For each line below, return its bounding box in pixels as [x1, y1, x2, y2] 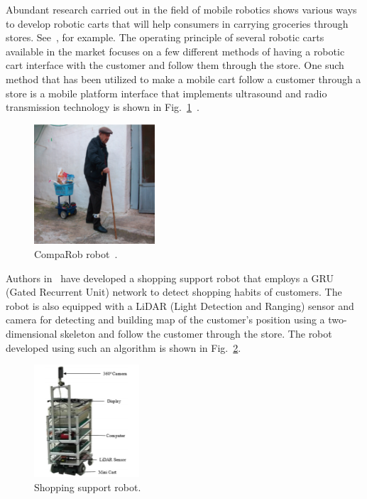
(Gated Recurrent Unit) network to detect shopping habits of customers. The [6, 284, 342, 299]
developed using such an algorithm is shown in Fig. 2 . [6, 340, 241, 355]
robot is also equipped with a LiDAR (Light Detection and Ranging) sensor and [6, 298, 354, 313]
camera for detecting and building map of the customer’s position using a [6, 312, 325, 327]
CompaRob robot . [34, 247, 118, 262]
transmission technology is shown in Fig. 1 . [6, 100, 199, 114]
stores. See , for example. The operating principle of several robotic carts [6, 30, 324, 45]
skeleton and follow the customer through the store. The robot [60, 326, 332, 340]
